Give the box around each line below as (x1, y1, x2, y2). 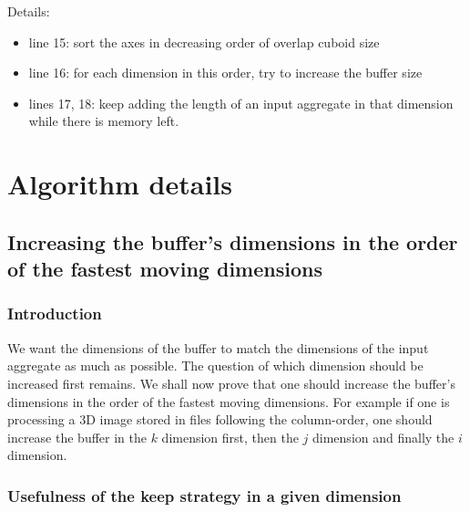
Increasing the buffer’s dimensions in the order (7, 227, 458, 256)
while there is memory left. (28, 111, 179, 131)
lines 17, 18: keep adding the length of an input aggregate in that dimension (28, 93, 454, 112)
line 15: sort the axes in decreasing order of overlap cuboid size (28, 32, 380, 51)
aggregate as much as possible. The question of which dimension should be (7, 356, 424, 375)
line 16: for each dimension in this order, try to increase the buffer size (28, 63, 423, 82)
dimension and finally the (312, 427, 455, 446)
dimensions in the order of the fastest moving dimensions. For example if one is (7, 392, 450, 411)
